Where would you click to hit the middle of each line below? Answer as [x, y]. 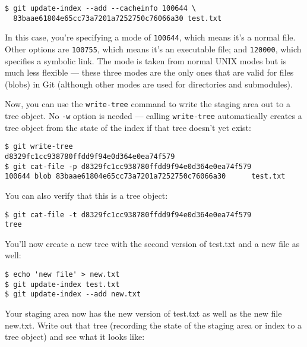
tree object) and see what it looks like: [75, 337]
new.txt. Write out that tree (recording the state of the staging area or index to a [153, 325]
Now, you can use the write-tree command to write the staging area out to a [148, 104]
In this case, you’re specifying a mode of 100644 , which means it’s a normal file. [150, 37]
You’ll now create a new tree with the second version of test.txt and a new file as [152, 243]
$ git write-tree [39, 147]
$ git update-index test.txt [62, 284]
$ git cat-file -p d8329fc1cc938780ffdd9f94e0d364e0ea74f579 [128, 166]
